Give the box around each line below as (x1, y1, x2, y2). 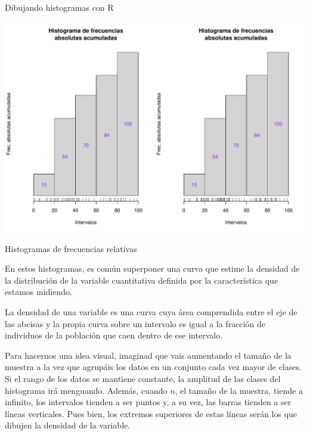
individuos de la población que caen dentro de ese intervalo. (5, 329, 223, 341)
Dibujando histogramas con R (5, 1, 114, 13)
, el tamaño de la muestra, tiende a (175, 384, 303, 396)
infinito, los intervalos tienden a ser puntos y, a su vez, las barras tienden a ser (5, 396, 292, 408)
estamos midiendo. (5, 285, 72, 298)
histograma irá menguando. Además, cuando (5, 384, 168, 396)
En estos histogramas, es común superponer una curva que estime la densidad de (5, 262, 300, 275)
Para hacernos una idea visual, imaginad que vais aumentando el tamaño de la (5, 349, 292, 361)
